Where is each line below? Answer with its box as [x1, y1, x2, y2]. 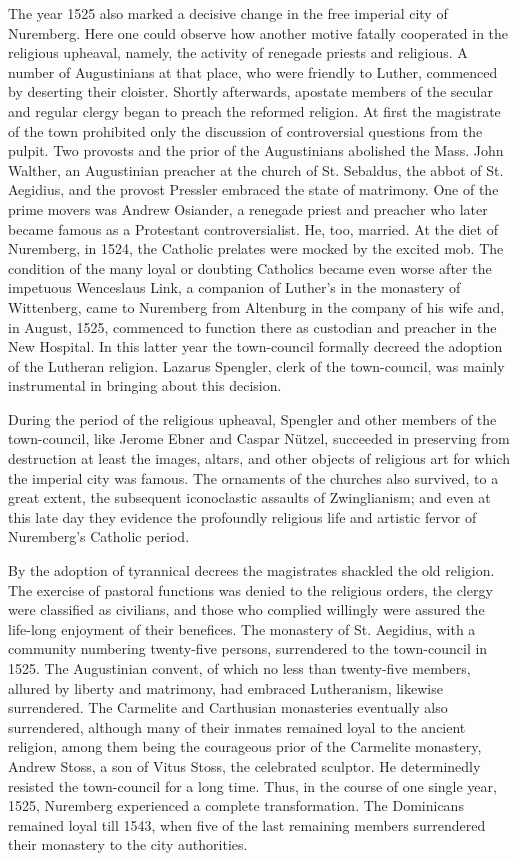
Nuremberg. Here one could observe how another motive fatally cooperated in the [8, 22, 509, 43]
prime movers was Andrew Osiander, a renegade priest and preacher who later [8, 198, 488, 219]
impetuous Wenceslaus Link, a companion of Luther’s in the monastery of [8, 277, 461, 298]
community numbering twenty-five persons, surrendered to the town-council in [8, 638, 488, 659]
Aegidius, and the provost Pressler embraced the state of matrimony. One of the [8, 179, 499, 200]
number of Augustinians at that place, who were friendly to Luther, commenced [8, 61, 498, 82]
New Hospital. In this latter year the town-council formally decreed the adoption [8, 336, 503, 357]
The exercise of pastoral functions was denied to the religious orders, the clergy [8, 579, 493, 600]
